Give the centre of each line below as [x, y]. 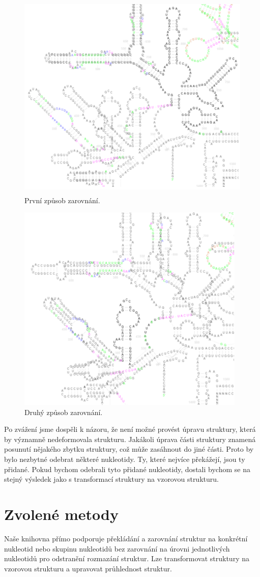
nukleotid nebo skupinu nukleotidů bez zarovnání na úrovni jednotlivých [117, 548]
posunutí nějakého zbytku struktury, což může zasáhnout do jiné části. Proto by [129, 449]
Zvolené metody [61, 514]
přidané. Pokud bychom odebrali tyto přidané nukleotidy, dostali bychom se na [127, 469]
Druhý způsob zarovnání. [64, 412]
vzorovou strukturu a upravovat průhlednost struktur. [88, 568]
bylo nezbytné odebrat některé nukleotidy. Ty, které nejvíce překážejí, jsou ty [125, 459]
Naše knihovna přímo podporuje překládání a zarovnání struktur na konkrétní [126, 538]
